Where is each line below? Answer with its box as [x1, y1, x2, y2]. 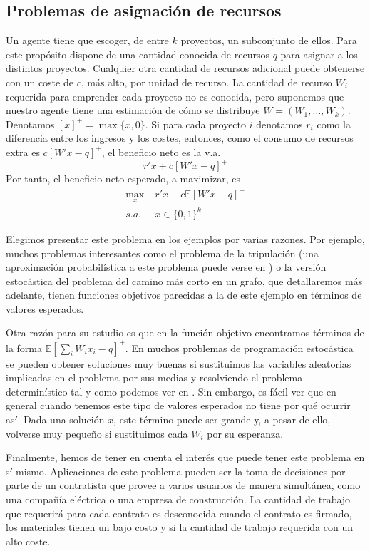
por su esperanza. [207, 426, 284, 441]
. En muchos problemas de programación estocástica [125, 340, 354, 355]
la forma [6, 340, 42, 355]
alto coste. [6, 533, 51, 548]
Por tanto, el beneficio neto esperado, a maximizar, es [6, 171, 241, 186]
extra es [6, 144, 40, 159]
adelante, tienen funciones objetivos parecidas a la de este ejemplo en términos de [6, 287, 362, 302]
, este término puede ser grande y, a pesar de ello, [113, 411, 331, 426]
